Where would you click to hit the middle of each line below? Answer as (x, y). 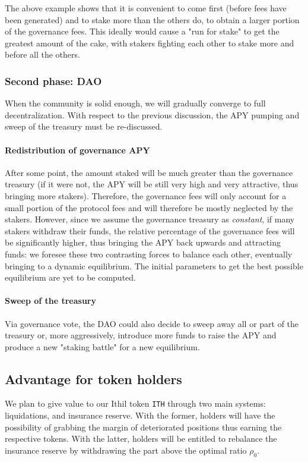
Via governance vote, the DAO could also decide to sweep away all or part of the (152, 323)
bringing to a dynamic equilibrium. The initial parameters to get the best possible (154, 265)
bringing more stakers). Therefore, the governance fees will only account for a (146, 195)
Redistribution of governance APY (77, 150)
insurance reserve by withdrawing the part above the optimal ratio (126, 450)
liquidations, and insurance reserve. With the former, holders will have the (140, 415)
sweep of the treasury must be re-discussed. (84, 126)
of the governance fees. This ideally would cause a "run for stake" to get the (142, 31)
